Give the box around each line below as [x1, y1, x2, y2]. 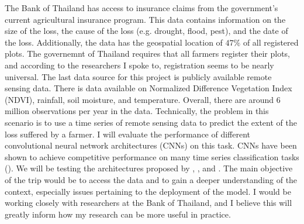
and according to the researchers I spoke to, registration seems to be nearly [5, 58, 274, 71]
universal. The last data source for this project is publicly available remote [5, 70, 272, 82]
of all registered [243, 36, 299, 48]
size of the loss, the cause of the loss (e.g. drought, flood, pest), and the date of [5, 25, 288, 37]
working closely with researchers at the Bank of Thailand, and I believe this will [5, 197, 292, 209]
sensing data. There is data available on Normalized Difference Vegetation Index [5, 82, 292, 94]
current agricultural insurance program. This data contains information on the [5, 13, 286, 25]
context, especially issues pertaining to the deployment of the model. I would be [5, 185, 291, 197]
